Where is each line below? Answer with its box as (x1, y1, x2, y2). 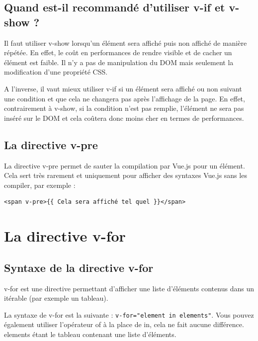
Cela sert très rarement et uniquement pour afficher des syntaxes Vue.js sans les (4, 170, 247, 180)
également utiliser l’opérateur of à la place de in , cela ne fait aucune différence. (4, 319, 244, 330)
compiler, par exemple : (4, 179, 76, 190)
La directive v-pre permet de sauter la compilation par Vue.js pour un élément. (4, 160, 245, 170)
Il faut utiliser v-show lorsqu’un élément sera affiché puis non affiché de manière (4, 37, 247, 48)
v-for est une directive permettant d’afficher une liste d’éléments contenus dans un (4, 283, 254, 293)
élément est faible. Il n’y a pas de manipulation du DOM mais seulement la (4, 57, 234, 67)
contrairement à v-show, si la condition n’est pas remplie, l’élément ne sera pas (4, 103, 244, 113)
